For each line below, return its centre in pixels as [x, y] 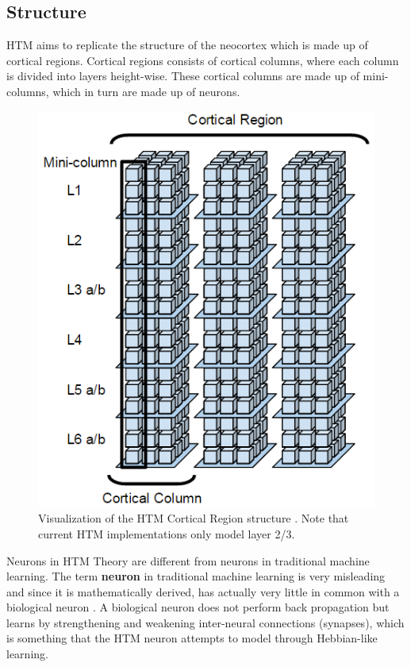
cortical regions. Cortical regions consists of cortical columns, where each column [203, 60]
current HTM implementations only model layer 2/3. [167, 533]
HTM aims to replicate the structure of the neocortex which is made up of [187, 45]
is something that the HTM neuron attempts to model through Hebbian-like [192, 638]
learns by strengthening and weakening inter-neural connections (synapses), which [205, 622]
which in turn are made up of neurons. [146, 91]
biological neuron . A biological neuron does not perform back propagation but [198, 607]
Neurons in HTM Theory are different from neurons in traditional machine [188, 560]
